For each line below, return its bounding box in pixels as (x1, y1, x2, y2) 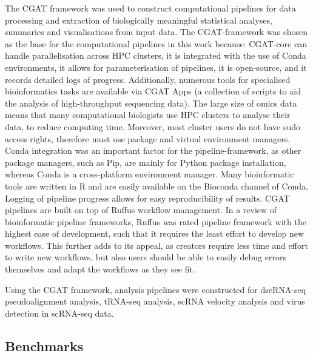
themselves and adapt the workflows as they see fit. (5, 263, 195, 275)
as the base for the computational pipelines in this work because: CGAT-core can (5, 37, 307, 50)
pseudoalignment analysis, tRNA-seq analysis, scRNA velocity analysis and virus (5, 295, 305, 308)
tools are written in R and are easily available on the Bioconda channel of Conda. (5, 179, 308, 192)
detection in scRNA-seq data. (5, 306, 114, 319)
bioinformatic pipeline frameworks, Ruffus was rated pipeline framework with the (5, 215, 306, 228)
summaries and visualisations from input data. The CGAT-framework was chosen (5, 25, 308, 38)
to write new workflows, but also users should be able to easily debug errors (5, 251, 286, 263)
